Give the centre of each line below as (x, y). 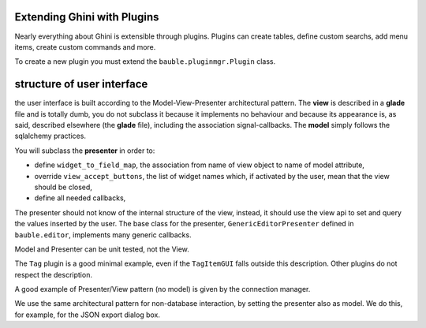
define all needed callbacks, (80, 198)
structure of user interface (81, 84)
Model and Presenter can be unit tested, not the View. (102, 249)
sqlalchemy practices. (50, 136)
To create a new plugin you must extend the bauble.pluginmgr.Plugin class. (145, 61)
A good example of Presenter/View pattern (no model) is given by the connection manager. (163, 289)
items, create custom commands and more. (85, 47)
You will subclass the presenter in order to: (85, 151)
